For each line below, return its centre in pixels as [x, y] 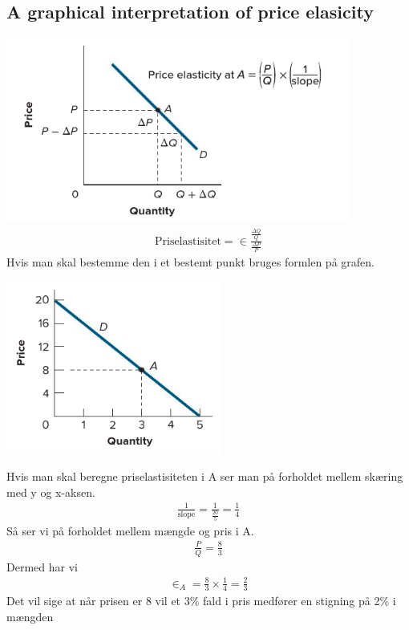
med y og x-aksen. [51, 492]
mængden [30, 617]
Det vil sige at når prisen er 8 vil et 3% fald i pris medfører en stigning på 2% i [201, 601]
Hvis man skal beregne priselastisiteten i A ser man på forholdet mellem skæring [205, 476]
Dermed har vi [42, 566]
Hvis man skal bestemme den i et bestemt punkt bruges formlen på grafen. [190, 262]
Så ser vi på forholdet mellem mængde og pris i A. [130, 530]
